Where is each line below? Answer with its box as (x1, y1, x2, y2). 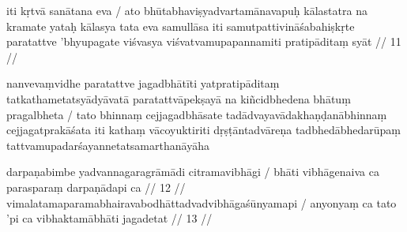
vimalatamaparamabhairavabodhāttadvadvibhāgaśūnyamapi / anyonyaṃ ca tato (6, 194, 397, 211)
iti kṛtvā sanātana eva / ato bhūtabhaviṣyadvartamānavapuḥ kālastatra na (6, 2, 367, 18)
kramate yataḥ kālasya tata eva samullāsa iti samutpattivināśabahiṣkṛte (6, 17, 355, 34)
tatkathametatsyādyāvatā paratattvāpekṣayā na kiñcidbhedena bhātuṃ (6, 90, 351, 107)
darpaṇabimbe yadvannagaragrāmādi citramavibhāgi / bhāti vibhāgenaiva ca (6, 163, 379, 180)
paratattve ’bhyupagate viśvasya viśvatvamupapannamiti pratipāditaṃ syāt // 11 (6, 33, 401, 50)
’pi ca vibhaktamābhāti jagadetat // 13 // (6, 210, 213, 226)
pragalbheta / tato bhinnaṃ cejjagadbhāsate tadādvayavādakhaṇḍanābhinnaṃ (6, 106, 387, 122)
